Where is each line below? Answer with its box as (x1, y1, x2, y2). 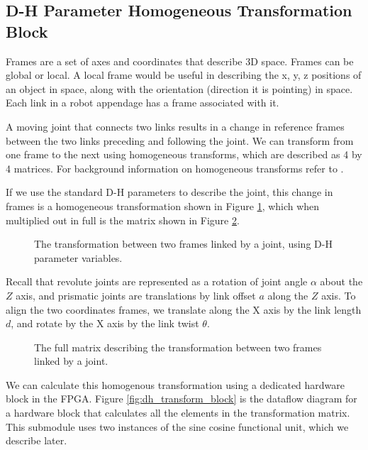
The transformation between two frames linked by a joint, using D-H (34, 236, 333, 251)
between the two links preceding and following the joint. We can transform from (6, 133, 354, 148)
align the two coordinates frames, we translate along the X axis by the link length (6, 302, 362, 317)
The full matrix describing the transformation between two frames (34, 339, 322, 354)
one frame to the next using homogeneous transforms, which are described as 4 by (6, 147, 362, 162)
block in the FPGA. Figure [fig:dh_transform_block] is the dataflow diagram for (6, 391, 357, 406)
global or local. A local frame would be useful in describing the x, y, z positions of (6, 67, 362, 82)
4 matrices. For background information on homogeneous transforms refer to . (6, 160, 344, 175)
